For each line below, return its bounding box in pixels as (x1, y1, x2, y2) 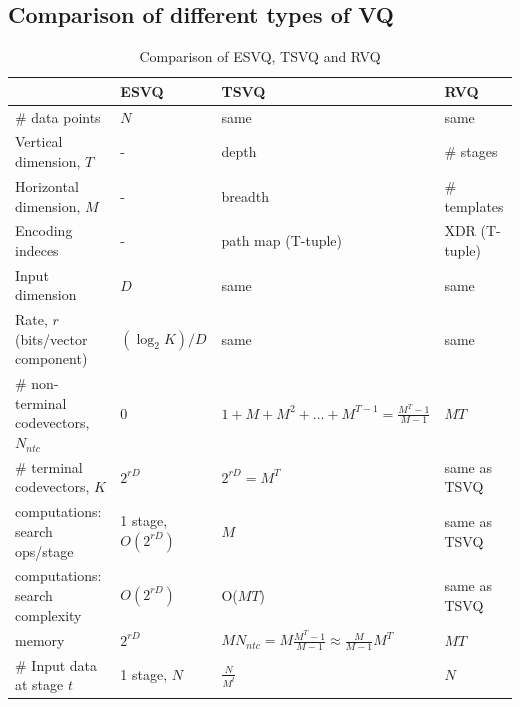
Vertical (15, 131, 63, 152)
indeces (15, 239, 59, 260)
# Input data (15, 654, 98, 675)
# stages (444, 141, 498, 162)
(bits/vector (15, 328, 88, 349)
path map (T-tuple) (221, 230, 343, 251)
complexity (15, 604, 82, 625)
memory (15, 629, 65, 650)
